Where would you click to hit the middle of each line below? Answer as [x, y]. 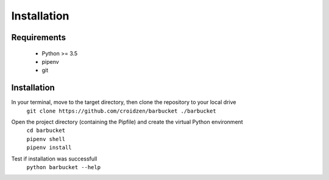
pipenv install [49, 148]
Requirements [39, 37]
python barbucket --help [63, 167]
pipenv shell [46, 139]
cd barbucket [46, 130]
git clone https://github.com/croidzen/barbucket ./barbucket [121, 111]
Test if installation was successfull [54, 159]
